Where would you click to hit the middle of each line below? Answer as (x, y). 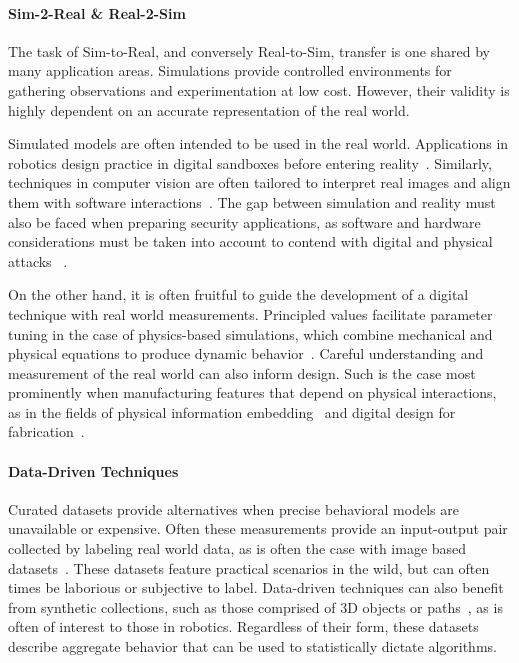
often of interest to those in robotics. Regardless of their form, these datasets (243, 626)
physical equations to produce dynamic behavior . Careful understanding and (246, 353)
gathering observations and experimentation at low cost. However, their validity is (259, 89)
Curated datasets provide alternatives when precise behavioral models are (233, 508)
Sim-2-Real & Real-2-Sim (97, 12)
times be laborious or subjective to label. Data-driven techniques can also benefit (256, 587)
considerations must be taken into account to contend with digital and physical (250, 241)
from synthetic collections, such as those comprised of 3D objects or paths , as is (255, 606)
